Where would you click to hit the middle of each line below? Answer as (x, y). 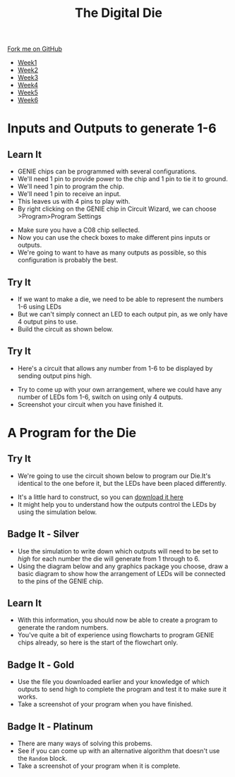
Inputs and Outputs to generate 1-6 (112, 129)
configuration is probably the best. (68, 260)
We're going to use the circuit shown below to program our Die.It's (114, 476)
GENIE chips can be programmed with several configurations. (107, 171)
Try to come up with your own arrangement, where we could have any (120, 389)
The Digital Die (119, 13)
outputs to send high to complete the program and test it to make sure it (122, 690)
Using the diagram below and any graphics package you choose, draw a (123, 566)
